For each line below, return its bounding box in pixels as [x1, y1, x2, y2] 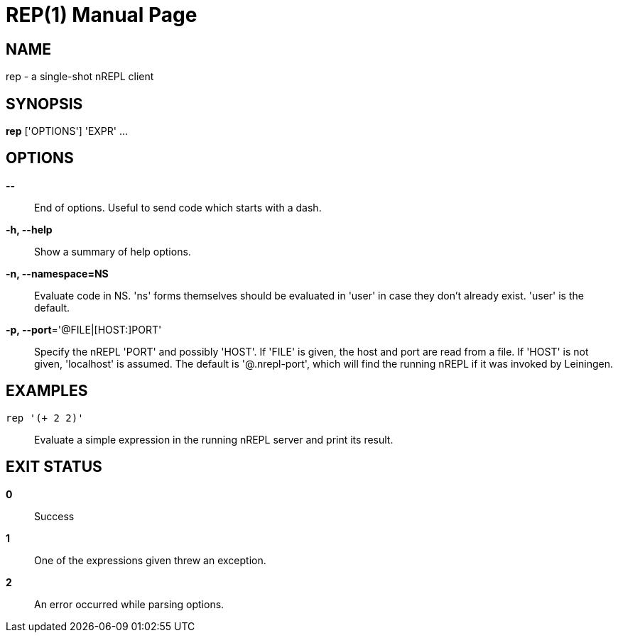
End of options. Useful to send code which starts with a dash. [34, 201, 322, 214]
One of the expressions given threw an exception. [34, 554, 266, 566]
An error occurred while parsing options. [34, 598, 224, 610]
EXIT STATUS [6, 458, 102, 476]
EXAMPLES [6, 382, 88, 400]
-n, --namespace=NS [6, 267, 109, 280]
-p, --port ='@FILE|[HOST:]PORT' [6, 323, 162, 336]
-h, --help [6, 223, 53, 236]
